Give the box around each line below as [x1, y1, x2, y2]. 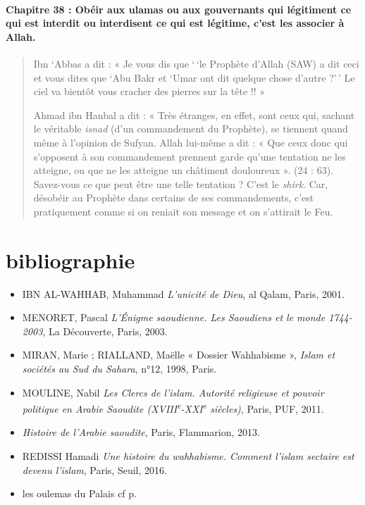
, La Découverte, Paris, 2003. [42, 323, 168, 338]
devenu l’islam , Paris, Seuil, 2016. [22, 462, 167, 477]
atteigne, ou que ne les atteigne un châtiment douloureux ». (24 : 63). [33, 163, 333, 177]
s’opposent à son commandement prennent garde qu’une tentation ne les [33, 149, 346, 163]
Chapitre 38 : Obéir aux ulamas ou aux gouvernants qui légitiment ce [6, 1, 352, 16]
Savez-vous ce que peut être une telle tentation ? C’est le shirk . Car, [33, 176, 328, 191]
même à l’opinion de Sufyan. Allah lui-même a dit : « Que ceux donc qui [33, 135, 348, 149]
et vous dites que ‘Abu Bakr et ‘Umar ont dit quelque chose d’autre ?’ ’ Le [33, 70, 355, 85]
